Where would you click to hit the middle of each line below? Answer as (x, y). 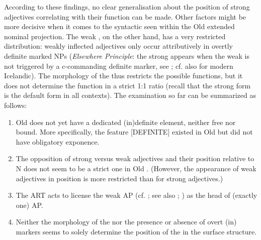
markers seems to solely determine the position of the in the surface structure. (136, 231)
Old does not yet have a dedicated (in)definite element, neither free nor (126, 122)
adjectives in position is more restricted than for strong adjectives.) (119, 178)
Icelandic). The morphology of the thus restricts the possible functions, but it (123, 76)
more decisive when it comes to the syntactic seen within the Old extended (119, 26)
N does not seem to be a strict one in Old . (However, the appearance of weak (136, 168)
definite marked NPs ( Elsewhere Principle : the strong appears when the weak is (127, 55)
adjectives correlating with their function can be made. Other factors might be (125, 16)
